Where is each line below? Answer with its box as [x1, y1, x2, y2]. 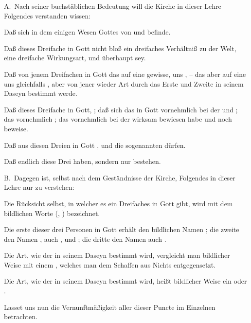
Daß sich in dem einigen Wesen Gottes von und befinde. [4, 27, 171, 37]
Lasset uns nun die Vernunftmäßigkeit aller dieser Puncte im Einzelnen [4, 302, 215, 312]
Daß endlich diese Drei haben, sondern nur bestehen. [4, 156, 161, 166]
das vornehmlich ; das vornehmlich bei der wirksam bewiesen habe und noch [4, 114, 232, 124]
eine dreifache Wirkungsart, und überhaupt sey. [4, 53, 146, 63]
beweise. [4, 123, 28, 133]
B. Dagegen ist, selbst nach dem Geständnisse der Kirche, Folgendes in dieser [4, 172, 235, 182]
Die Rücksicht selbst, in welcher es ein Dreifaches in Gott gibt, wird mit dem [4, 198, 233, 208]
